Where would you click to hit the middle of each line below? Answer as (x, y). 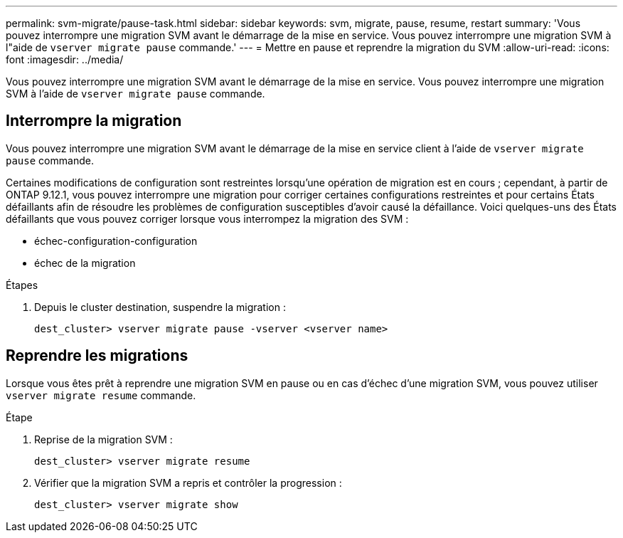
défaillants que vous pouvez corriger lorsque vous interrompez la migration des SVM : (207, 218)
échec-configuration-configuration (116, 241)
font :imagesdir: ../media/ (65, 59)
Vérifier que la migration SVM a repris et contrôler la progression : (188, 482)
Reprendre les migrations (97, 356)
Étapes (22, 285)
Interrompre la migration (94, 121)
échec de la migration (85, 263)
